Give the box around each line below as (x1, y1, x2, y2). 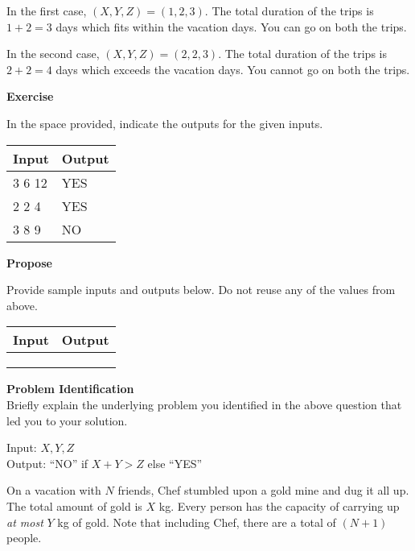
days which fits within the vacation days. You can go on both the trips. (55, 18, 407, 35)
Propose (6, 254, 52, 271)
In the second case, (6, 45, 100, 62)
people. (6, 529, 42, 546)
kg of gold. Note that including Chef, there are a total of (57, 513, 336, 530)
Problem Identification (6, 380, 134, 397)
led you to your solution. (6, 412, 128, 429)
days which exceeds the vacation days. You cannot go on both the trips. (55, 60, 410, 77)
